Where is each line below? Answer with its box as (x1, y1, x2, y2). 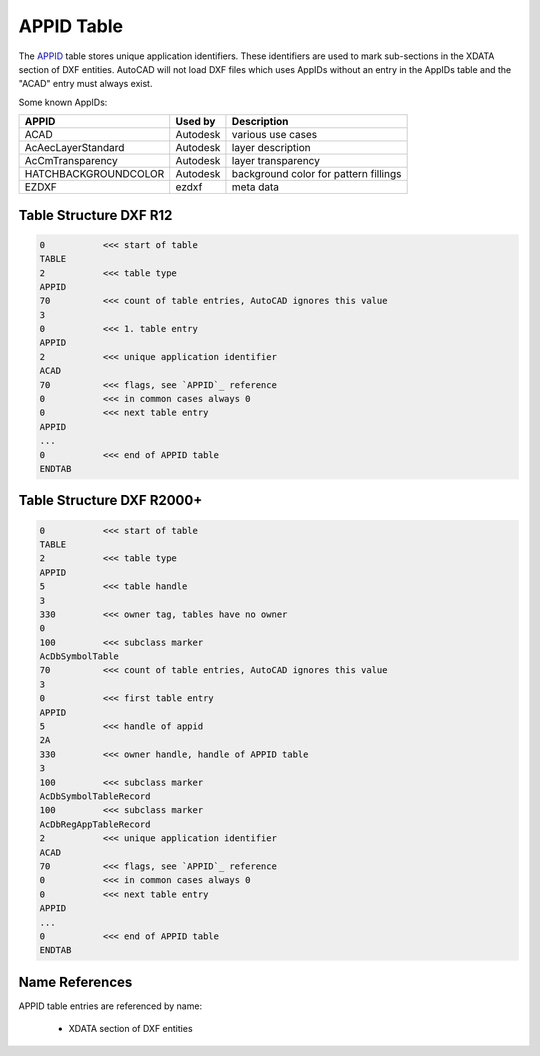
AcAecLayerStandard (24, 141, 125, 155)
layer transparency (231, 154, 320, 168)
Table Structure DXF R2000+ (18, 492, 203, 509)
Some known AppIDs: (18, 96, 108, 108)
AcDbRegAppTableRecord (39, 818, 151, 830)
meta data (231, 180, 280, 194)
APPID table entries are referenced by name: (18, 1000, 203, 1012)
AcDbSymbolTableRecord (39, 790, 151, 802)
